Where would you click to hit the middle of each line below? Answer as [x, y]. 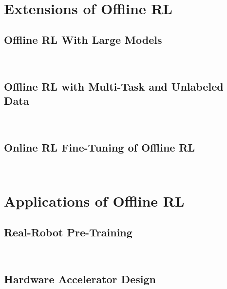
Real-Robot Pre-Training [68, 232]
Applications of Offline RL [94, 201]
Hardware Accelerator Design [80, 279]
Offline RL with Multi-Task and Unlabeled [114, 86]
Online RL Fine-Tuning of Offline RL [100, 147]
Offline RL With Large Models [83, 39]
